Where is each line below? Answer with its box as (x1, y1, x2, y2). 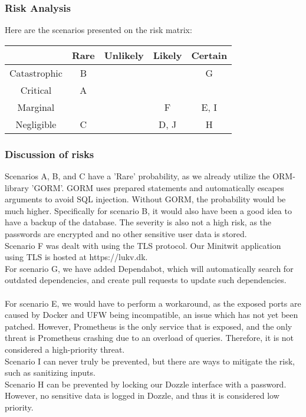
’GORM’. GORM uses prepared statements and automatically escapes (31, 181, 284, 193)
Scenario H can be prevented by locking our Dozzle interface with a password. (5, 377, 287, 390)
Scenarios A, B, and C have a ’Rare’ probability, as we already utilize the (5, 170, 270, 182)
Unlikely (104, 48, 144, 62)
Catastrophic (9, 65, 62, 80)
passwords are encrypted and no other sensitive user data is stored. (5, 228, 247, 239)
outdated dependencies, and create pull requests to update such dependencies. (5, 274, 287, 286)
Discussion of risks (5, 146, 94, 161)
